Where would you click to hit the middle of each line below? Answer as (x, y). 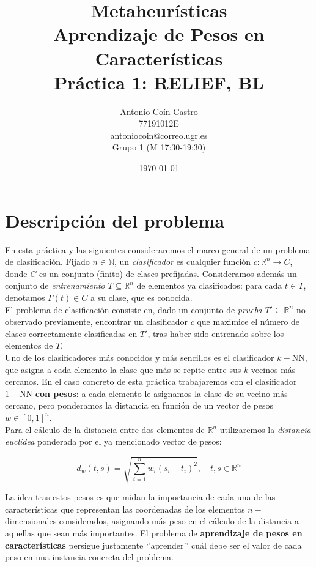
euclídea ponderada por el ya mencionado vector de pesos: (113, 441)
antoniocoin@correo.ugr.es (159, 135)
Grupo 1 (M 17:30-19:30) (159, 147)
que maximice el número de (248, 321)
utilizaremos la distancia (265, 429)
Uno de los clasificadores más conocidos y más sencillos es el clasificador (140, 357)
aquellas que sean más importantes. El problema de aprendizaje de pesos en (154, 533)
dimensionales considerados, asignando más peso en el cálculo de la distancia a (152, 521)
